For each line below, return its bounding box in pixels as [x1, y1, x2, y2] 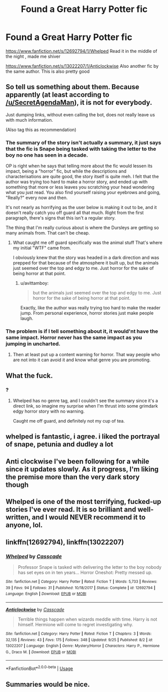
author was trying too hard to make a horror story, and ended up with [5, 179, 148, 185]
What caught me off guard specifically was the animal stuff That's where [12, 239, 163, 245]
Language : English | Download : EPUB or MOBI [5, 591, 87, 597]
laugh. [20, 315, 34, 321]
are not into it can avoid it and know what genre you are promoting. [12, 357, 151, 363]
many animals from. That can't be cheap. [5, 230, 90, 236]
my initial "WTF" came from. [12, 245, 71, 251]
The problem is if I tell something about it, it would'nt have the [5, 328, 159, 335]
